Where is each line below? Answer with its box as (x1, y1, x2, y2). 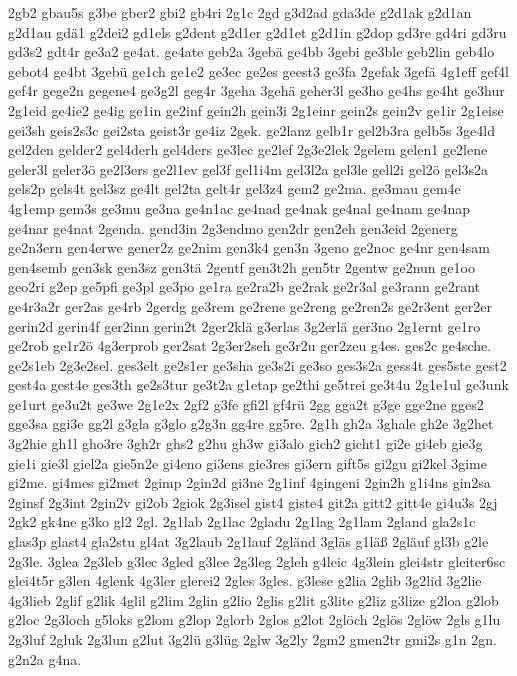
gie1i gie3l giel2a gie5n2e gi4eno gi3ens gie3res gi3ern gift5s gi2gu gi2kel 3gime (8, 452, 487, 473)
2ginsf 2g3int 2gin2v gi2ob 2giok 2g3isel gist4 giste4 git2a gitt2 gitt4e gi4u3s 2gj (8, 491, 498, 512)
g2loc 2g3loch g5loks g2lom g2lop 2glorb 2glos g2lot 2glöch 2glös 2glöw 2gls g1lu (8, 609, 501, 630)
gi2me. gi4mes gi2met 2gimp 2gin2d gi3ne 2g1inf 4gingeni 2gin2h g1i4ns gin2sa (8, 472, 491, 493)
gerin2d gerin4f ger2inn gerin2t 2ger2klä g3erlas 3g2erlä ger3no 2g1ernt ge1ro (8, 315, 481, 336)
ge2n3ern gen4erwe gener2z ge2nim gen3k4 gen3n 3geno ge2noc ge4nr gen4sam (8, 237, 491, 258)
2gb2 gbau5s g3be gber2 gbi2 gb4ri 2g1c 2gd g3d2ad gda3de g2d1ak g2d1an (8, 2, 472, 22)
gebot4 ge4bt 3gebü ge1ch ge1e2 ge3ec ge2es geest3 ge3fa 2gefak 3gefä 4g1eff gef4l (8, 60, 509, 81)
